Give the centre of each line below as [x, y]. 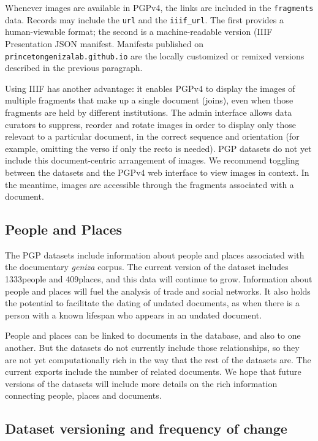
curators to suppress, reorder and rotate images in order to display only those [150, 124]
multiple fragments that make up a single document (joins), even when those [149, 100]
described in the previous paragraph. [74, 68]
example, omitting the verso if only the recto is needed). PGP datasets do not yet [158, 148]
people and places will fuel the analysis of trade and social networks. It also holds [158, 291]
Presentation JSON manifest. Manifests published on [104, 43]
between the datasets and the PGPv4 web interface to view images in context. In [157, 172]
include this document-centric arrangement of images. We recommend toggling [152, 160]
